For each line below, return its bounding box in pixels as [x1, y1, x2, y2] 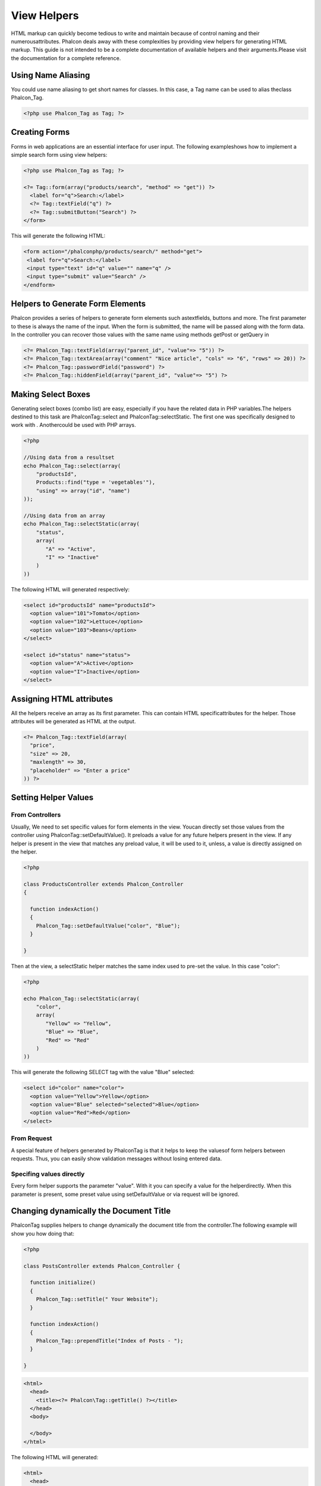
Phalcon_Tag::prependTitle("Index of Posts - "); [36, 1337, 184, 1345]
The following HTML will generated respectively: [11, 585, 130, 593]
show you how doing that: [11, 1230, 74, 1237]
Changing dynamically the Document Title [11, 1206, 171, 1216]
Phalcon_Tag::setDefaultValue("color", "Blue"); [36, 922, 181, 929]
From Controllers [11, 811, 61, 819]
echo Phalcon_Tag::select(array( [23, 462, 121, 469]
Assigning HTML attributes [11, 694, 113, 704]
